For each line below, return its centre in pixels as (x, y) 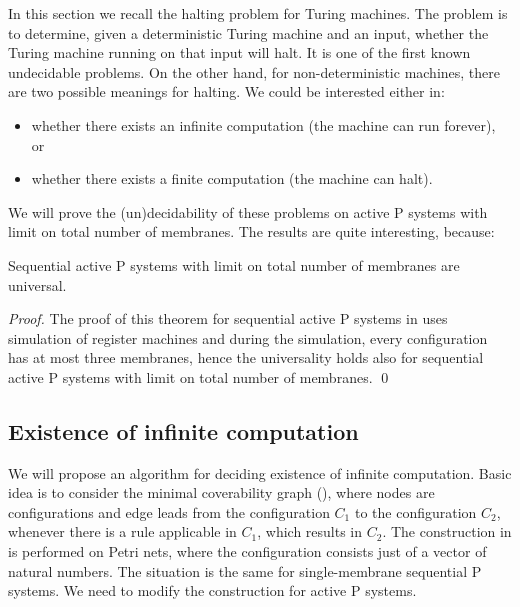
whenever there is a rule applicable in (122, 531)
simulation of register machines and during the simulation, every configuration (248, 337)
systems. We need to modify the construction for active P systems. (212, 590)
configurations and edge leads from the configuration (169, 511)
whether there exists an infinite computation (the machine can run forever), (263, 124)
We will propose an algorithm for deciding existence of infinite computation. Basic (260, 472)
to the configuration (415, 511)
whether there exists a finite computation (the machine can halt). (232, 178)
